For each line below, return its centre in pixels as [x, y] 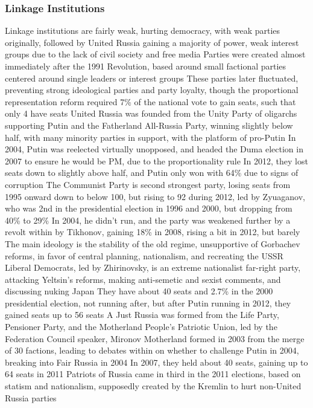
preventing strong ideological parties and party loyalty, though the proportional [152, 90]
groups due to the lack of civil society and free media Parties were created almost [155, 54]
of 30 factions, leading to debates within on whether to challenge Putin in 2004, [152, 350]
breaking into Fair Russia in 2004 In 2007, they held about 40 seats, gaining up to [156, 362]
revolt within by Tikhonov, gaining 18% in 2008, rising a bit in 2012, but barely [153, 232]
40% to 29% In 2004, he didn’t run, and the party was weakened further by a [148, 220]
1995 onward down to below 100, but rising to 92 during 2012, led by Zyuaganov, [155, 196]
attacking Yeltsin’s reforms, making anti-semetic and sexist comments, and [143, 279]
